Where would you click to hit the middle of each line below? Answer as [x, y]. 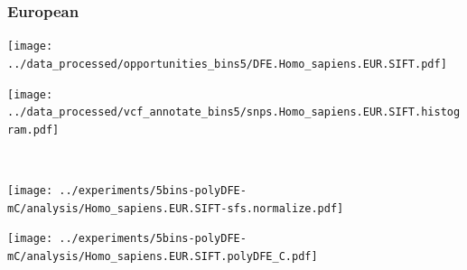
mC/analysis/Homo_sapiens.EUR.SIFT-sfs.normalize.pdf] [176, 208]
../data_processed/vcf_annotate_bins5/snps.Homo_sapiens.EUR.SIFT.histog [234, 112]
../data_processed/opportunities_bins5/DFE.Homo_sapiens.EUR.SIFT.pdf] [227, 64]
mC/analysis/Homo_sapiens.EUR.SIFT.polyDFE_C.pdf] [163, 257]
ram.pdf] [33, 130]
